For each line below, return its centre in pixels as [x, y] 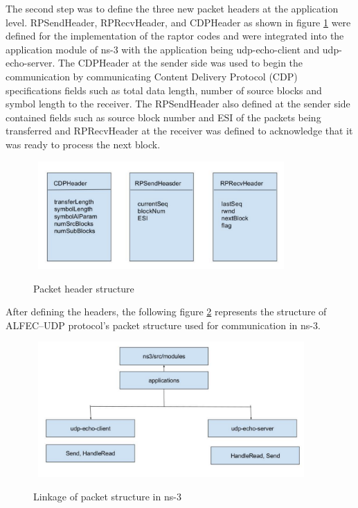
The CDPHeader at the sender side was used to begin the [180, 63]
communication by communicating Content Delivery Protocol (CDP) [152, 76]
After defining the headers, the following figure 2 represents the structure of [166, 312]
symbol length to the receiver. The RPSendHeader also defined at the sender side [178, 104]
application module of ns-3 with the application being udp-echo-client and [163, 49]
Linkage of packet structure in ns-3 [107, 496]
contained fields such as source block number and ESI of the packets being [163, 117]
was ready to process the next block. [83, 144]
